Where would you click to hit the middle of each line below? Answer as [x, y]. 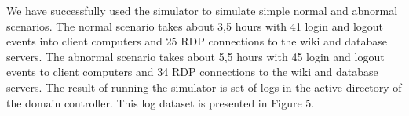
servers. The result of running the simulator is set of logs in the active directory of [204, 87]
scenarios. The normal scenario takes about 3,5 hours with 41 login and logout [195, 25]
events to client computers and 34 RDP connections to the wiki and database [192, 72]
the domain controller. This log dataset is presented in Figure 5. [161, 102]
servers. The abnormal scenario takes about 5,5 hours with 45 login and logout [195, 56]
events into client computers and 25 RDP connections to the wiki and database [197, 41]
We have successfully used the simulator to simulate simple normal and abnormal [202, 10]
